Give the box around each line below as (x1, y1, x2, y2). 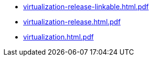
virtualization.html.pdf (23, 33, 94, 41)
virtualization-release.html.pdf (23, 18, 121, 26)
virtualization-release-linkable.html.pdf (23, 2, 149, 11)
